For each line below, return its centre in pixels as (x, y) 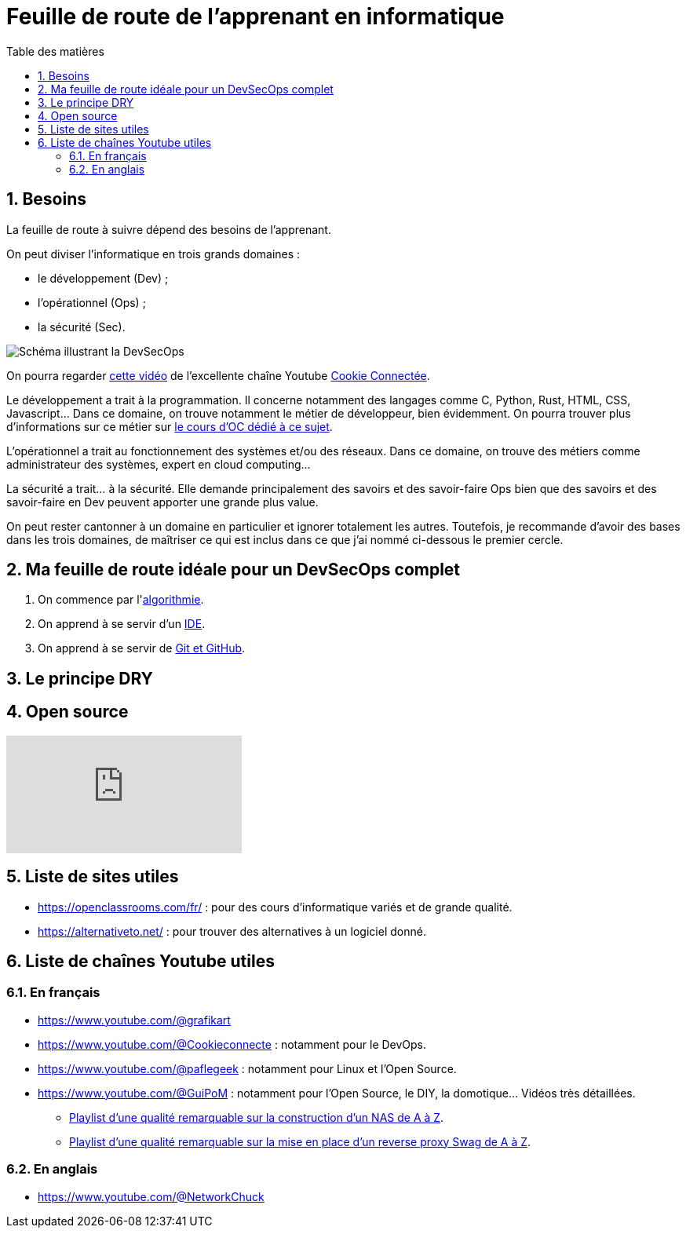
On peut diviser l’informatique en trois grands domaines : (153, 254)
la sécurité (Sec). (82, 327)
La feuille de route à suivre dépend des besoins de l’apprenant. (169, 229)
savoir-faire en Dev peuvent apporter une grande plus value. (162, 502)
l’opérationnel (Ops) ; (92, 302)
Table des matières (55, 51)
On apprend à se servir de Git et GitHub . (142, 648)
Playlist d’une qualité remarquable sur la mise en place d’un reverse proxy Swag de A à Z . (300, 1141)
